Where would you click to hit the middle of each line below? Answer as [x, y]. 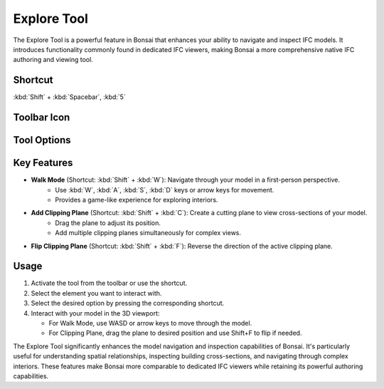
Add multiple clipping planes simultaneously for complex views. [148, 233]
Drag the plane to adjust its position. [108, 223]
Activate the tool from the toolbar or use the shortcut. [109, 283]
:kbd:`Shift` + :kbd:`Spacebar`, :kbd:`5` [69, 97]
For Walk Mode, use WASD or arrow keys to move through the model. [150, 323]
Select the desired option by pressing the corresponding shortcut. [128, 304]
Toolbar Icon [42, 118]
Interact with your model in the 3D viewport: [95, 313]
